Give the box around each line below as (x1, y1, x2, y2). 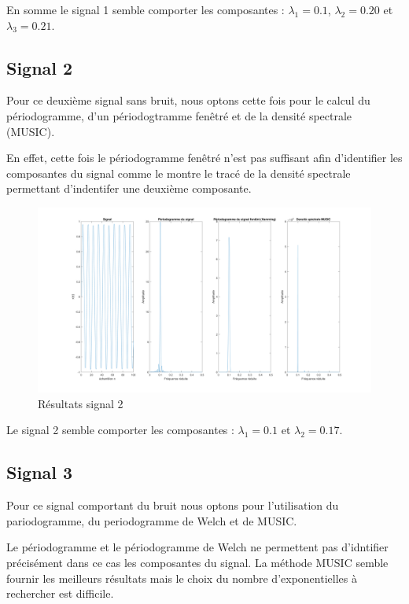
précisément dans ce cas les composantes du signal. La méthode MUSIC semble (6, 554, 389, 570)
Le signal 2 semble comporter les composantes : (6, 422, 234, 438)
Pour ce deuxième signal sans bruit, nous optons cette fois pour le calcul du (6, 92, 370, 109)
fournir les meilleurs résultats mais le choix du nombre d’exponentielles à (6, 569, 357, 586)
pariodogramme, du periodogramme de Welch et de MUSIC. (6, 512, 297, 528)
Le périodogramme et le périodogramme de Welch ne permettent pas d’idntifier (6, 539, 389, 555)
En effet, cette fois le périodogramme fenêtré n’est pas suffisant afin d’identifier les (6, 149, 403, 166)
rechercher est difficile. (6, 585, 114, 602)
